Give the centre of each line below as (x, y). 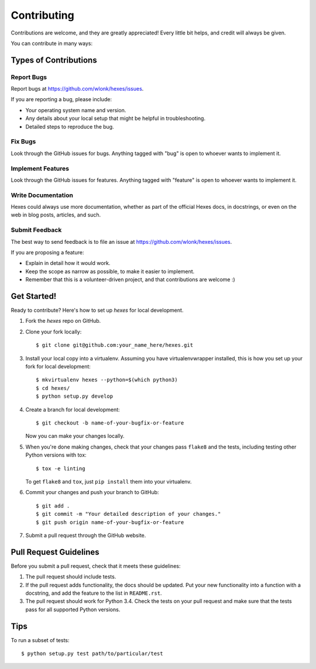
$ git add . (53, 506)
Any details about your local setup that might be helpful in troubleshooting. (116, 118)
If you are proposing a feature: (47, 252)
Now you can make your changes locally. (75, 436)
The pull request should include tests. (71, 577)
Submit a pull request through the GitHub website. (86, 535)
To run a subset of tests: (40, 640)
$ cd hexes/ (53, 388)
